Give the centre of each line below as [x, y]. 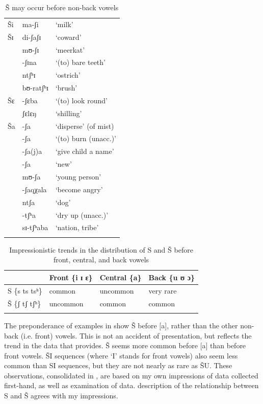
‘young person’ [78, 176]
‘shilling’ [69, 113]
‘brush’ [66, 88]
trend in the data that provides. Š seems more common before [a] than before [125, 345]
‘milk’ [64, 24]
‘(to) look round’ [81, 100]
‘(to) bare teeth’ [80, 62]
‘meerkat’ [70, 49]
